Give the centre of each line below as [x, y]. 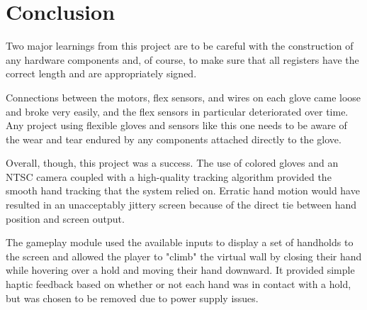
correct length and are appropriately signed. [101, 73]
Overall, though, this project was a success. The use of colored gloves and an [172, 163]
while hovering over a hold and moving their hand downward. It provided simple [180, 270]
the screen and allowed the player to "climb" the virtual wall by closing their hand [184, 256]
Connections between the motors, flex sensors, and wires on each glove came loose [183, 97]
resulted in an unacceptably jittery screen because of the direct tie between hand [181, 205]
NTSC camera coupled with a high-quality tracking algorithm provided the [169, 176]
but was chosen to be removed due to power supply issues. [132, 298]
